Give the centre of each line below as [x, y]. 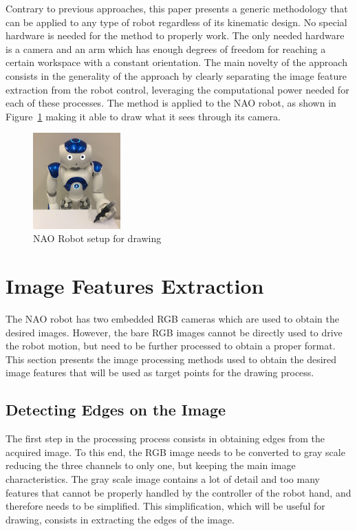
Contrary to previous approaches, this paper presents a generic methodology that [177, 8]
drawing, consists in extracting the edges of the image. [120, 519]
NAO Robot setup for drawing [97, 238]
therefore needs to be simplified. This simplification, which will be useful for [165, 506]
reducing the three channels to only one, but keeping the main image [151, 465]
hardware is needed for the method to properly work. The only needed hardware [175, 35]
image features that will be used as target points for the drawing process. [160, 372]
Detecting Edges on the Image [116, 410]
